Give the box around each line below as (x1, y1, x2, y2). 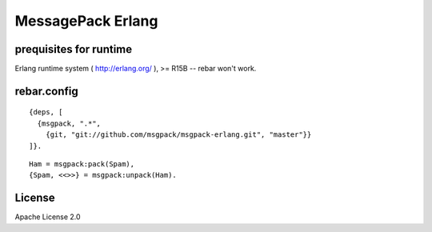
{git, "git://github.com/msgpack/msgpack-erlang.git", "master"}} (45, 130, 312, 139)
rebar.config (14, 84, 79, 98)
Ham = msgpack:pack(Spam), (29, 160, 135, 169)
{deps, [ (29, 108, 63, 117)
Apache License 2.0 (14, 212, 81, 222)
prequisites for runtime (14, 42, 133, 56)
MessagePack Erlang (14, 12, 158, 30)
